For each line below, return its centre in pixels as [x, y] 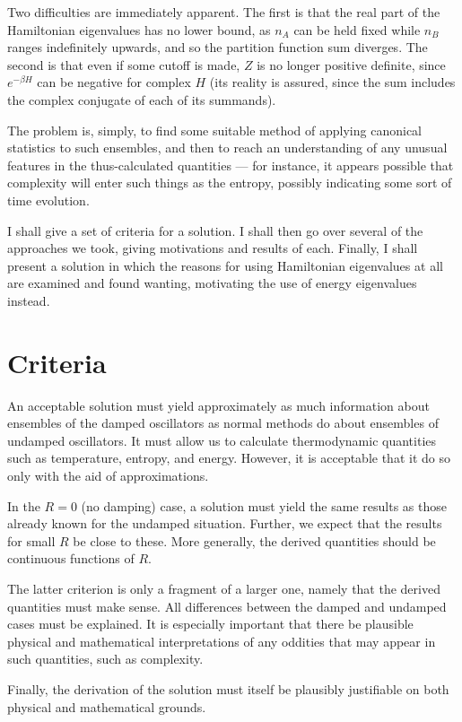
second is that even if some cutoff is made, [124, 64]
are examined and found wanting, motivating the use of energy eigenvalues [212, 283]
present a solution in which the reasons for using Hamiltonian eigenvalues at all [225, 265]
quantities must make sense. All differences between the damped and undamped [227, 606]
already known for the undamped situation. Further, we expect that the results [225, 523]
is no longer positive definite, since [351, 64]
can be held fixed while [357, 29]
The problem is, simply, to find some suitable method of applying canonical [214, 130]
